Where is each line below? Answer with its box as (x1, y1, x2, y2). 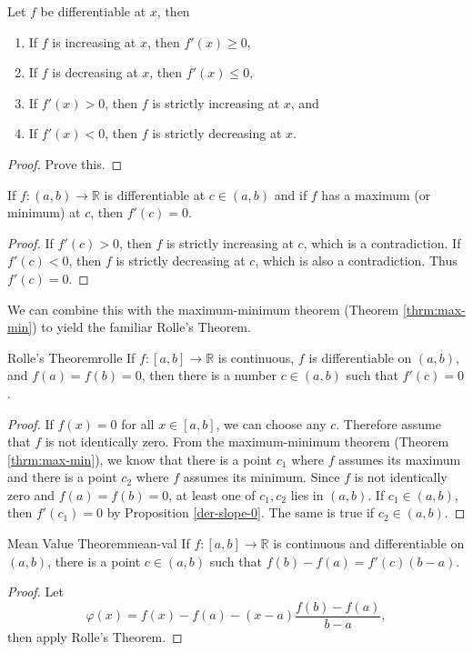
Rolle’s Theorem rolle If (7, 347, 136, 366)
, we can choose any (216, 414, 327, 433)
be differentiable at (40, 2, 146, 20)
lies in (290, 485, 324, 504)
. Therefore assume (336, 414, 441, 433)
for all (121, 414, 155, 433)
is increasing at (52, 32, 136, 51)
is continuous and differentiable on (273, 534, 465, 553)
